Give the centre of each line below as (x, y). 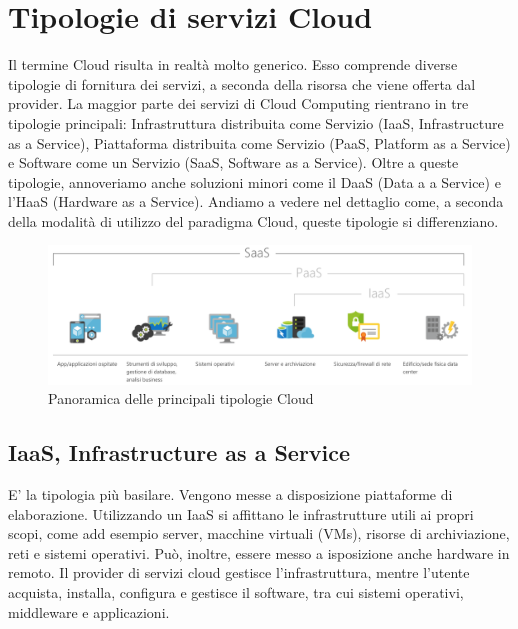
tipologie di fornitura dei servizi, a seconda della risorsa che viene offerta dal (242, 83)
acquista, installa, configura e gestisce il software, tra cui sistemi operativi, (236, 591)
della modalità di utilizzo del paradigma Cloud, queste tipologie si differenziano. (253, 220)
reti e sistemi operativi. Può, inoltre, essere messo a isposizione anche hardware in (259, 552)
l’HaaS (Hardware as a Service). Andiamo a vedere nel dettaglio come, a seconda (256, 201)
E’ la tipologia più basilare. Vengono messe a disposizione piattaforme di (230, 493)
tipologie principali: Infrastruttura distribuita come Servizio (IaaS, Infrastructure (256, 122)
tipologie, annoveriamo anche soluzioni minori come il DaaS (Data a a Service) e (254, 181)
